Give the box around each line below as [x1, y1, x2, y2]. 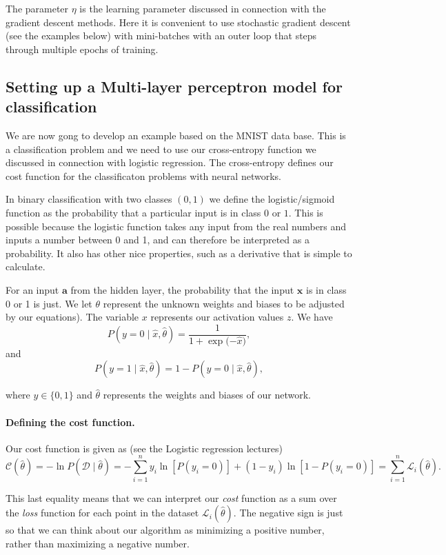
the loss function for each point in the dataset [6, 505, 199, 520]
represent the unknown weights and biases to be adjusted [103, 296, 345, 310]
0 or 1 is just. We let [6, 296, 92, 310]
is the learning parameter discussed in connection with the [79, 1, 326, 15]
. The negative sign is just [233, 505, 343, 520]
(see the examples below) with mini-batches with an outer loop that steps [6, 28, 317, 43]
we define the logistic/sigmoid [209, 192, 335, 206]
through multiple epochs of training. [6, 41, 159, 56]
